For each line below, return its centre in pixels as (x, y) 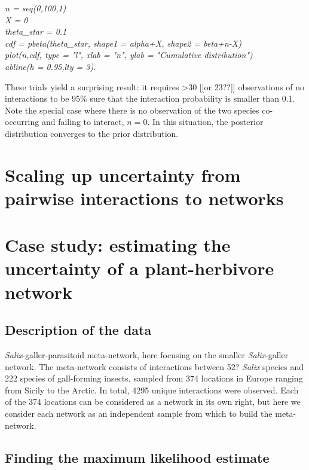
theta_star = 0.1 (36, 31)
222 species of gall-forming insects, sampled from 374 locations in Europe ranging (154, 378)
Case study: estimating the (118, 245)
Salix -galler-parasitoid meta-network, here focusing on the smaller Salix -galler (147, 355)
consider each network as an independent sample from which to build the (139, 413)
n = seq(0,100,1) (36, 8)
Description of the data (78, 330)
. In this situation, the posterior (205, 122)
